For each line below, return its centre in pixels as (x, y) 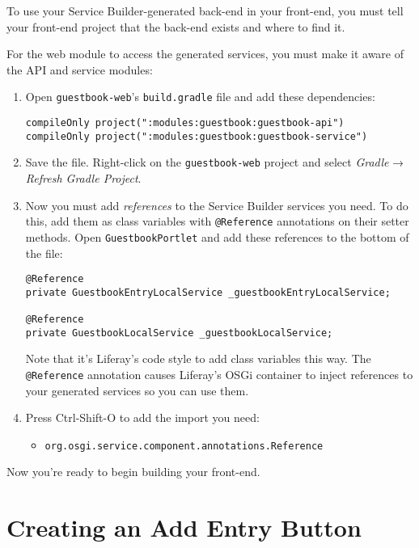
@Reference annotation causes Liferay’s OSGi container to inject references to (219, 374)
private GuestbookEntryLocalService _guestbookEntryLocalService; (208, 292)
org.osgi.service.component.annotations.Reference (184, 446)
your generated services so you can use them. (137, 390)
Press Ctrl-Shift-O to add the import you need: (142, 417)
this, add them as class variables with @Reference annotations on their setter (217, 221)
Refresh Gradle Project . (83, 178)
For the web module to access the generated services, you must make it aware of (205, 54)
